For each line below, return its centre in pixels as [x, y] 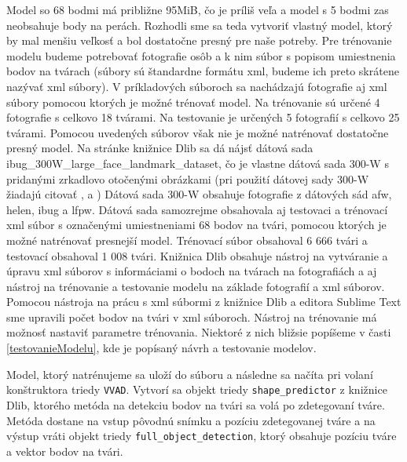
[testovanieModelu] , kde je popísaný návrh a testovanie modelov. [161, 348]
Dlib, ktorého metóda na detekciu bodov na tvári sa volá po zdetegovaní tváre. [196, 404]
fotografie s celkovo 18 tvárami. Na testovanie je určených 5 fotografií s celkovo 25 [203, 117]
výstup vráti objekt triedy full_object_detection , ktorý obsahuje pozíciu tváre [202, 436]
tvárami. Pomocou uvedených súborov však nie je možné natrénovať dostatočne [198, 132]
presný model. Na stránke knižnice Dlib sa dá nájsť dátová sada [160, 148]
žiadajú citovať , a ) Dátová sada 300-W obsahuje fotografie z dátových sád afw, [199, 194]
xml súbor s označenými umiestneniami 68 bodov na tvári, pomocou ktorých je [196, 225]
